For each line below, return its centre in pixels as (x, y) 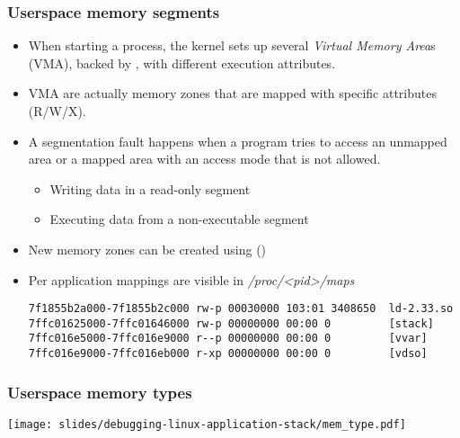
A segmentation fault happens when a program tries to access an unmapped (238, 141)
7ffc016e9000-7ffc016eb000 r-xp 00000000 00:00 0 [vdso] (228, 354)
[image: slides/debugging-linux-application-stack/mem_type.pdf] (207, 425)
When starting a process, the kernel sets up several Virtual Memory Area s (232, 45)
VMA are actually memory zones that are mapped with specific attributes (232, 93)
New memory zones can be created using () (147, 249)
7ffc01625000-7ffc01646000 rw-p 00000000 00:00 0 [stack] (231, 323)
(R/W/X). (57, 111)
